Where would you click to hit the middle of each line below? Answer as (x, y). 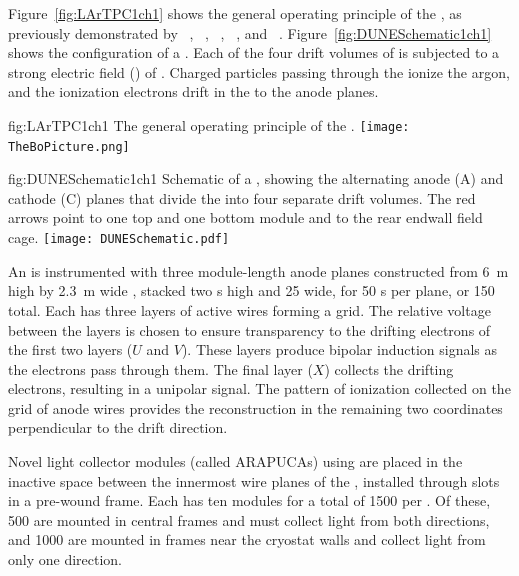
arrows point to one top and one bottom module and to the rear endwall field (245, 217)
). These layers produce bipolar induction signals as (339, 349)
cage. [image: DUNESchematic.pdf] (119, 237)
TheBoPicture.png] (69, 146)
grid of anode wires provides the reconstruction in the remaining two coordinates (255, 407)
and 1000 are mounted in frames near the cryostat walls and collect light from (247, 539)
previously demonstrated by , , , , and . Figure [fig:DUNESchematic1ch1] (250, 32)
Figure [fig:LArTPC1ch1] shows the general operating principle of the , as (235, 13)
